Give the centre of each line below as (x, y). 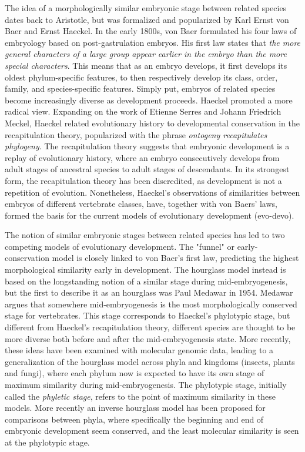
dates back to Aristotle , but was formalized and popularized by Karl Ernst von (147, 19)
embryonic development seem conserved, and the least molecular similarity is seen (152, 431)
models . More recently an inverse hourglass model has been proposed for (135, 408)
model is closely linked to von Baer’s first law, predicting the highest (175, 258)
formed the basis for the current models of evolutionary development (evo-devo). (150, 215)
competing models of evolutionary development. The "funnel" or (120, 246)
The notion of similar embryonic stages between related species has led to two (145, 235)
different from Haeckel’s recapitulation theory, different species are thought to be (150, 327)
